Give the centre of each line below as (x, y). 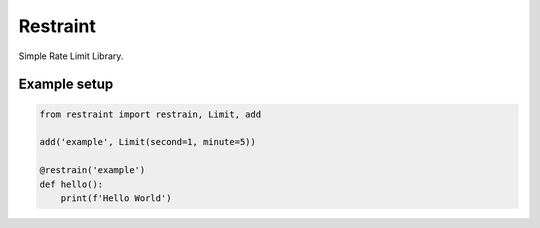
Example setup (66, 84)
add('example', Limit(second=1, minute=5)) (148, 142)
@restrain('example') (92, 170)
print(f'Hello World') (116, 198)
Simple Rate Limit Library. (71, 56)
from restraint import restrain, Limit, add (150, 114)
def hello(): (71, 184)
